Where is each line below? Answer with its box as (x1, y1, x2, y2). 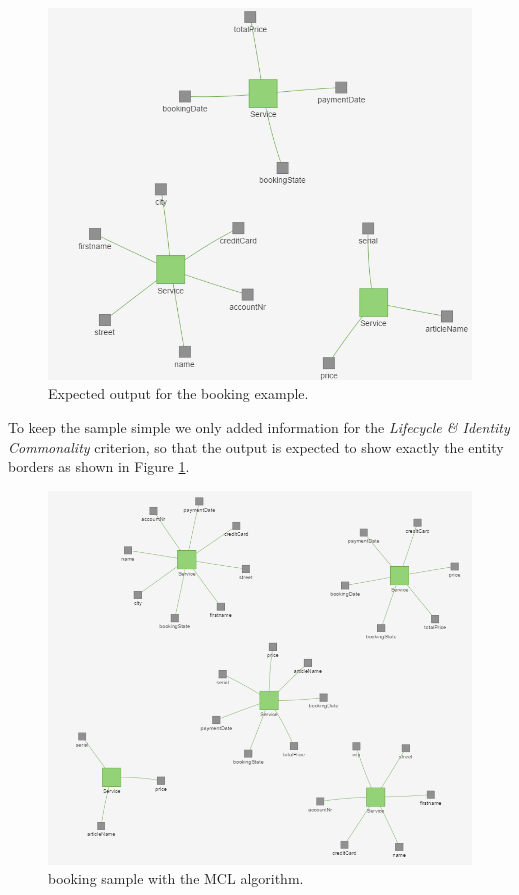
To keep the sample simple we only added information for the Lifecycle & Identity (8, 416, 510, 437)
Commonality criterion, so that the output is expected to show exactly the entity (8, 436, 504, 457)
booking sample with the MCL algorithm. (48, 868, 304, 889)
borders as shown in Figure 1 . (8, 456, 190, 477)
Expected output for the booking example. (48, 383, 309, 404)
